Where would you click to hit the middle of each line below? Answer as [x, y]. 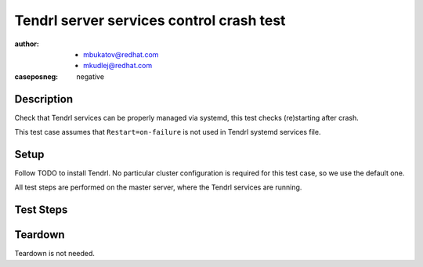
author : [27, 44]
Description [44, 99]
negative [90, 76]
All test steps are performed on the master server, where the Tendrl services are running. [158, 187]
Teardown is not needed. [55, 254]
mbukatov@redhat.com [121, 54]
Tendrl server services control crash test [150, 20]
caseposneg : [36, 76]
